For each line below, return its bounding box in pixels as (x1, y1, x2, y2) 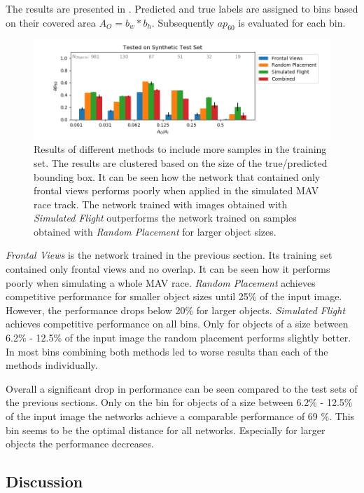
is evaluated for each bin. (238, 15, 346, 29)
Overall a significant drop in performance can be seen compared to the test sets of (6, 381, 358, 396)
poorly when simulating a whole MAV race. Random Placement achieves (6, 275, 316, 290)
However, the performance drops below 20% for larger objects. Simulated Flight (6, 302, 346, 317)
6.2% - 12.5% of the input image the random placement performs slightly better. (6, 330, 351, 345)
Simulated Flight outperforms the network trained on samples (34, 210, 297, 225)
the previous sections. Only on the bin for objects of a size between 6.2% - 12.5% (6, 395, 353, 410)
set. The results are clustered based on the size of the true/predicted (34, 155, 328, 170)
